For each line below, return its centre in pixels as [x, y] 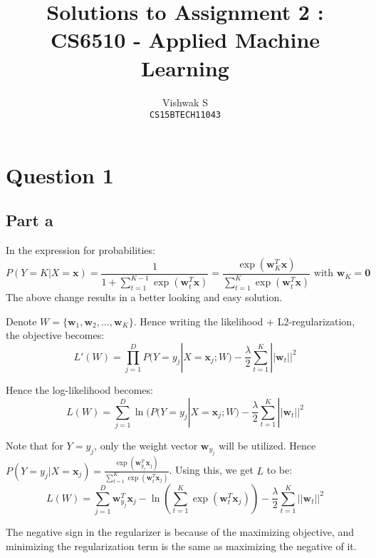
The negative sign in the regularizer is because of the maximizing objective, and [180, 531]
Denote [21, 321]
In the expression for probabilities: [80, 250]
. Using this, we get [211, 470]
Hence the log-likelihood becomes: [79, 390]
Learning [185, 67]
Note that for [35, 445]
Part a [30, 220]
